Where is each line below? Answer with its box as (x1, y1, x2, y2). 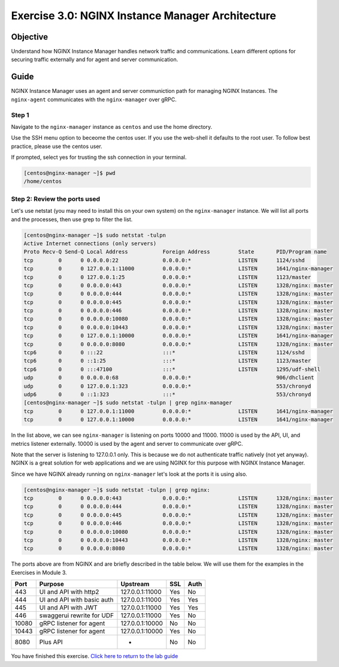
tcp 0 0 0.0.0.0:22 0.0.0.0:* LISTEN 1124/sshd (23, 256, 305, 264)
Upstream (120, 580, 150, 588)
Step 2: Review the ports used (11, 195, 101, 203)
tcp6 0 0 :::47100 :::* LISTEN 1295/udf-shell (23, 366, 320, 373)
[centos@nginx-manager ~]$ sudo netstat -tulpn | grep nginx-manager (23, 399, 232, 406)
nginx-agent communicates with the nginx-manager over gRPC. (11, 96, 177, 103)
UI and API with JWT (39, 603, 98, 612)
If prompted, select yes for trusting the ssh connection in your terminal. (11, 153, 187, 161)
